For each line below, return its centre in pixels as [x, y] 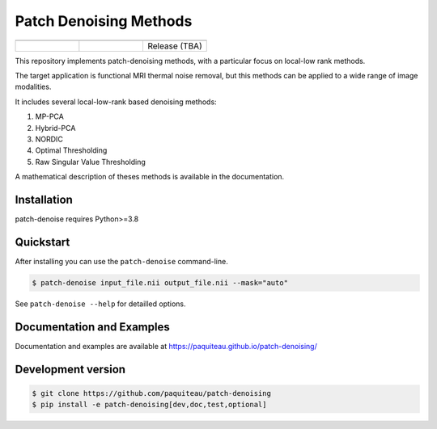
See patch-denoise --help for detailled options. [100, 304]
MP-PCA [49, 116]
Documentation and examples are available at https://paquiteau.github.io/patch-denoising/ [166, 346]
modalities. [33, 87]
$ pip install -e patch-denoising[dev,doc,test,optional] [149, 405]
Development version [70, 369]
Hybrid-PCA [55, 128]
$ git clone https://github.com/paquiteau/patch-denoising [151, 393]
